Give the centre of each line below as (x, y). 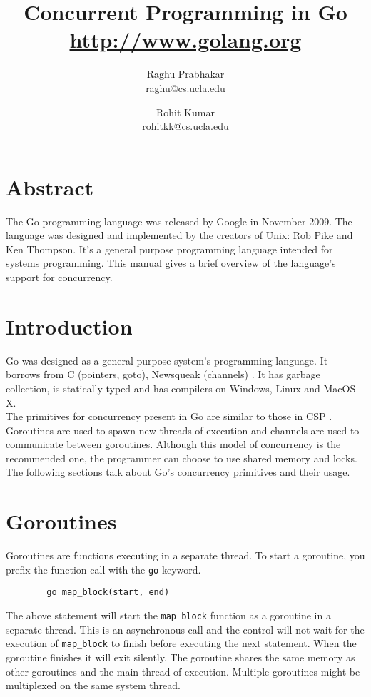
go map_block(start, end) (108, 592)
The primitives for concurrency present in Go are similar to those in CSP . (169, 416)
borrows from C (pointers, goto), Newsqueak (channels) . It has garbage (163, 374)
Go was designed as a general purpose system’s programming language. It (167, 360)
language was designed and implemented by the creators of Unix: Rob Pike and (179, 235)
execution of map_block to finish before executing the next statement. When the (181, 643)
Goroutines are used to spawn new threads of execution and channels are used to (183, 430)
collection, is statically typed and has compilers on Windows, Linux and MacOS (181, 388)
